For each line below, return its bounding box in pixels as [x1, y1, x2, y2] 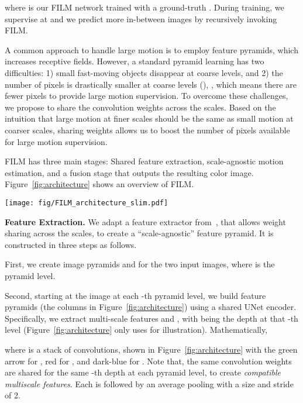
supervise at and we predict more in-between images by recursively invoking [5, 12, 277, 25]
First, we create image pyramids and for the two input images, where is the [5, 258, 275, 270]
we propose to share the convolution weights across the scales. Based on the [5, 101, 276, 113]
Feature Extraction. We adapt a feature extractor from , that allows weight [5, 215, 286, 228]
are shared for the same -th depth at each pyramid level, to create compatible [5, 366, 281, 378]
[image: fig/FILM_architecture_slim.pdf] [5, 198, 168, 207]
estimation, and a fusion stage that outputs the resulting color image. [5, 166, 254, 178]
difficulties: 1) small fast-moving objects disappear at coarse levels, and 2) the [5, 66, 283, 78]
